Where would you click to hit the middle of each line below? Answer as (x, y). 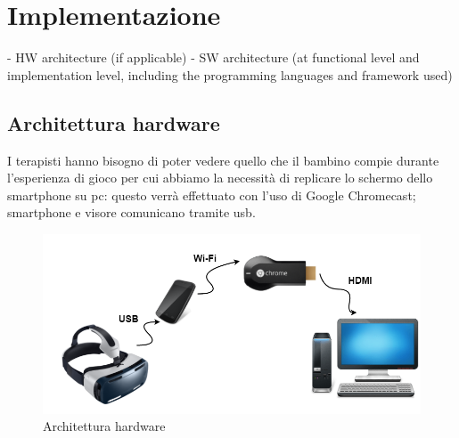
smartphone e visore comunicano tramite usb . (131, 212)
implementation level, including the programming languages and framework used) (230, 74)
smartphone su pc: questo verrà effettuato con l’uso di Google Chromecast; (212, 195)
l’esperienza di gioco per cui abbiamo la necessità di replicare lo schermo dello (220, 178)
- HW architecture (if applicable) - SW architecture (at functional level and (213, 57)
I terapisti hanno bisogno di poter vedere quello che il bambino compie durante (223, 160)
